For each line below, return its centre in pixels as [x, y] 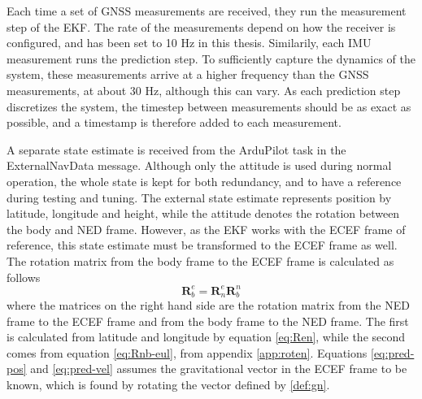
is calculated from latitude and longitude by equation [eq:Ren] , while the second [206, 337]
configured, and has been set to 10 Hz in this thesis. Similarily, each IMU [189, 43]
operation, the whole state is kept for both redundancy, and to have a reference [204, 181]
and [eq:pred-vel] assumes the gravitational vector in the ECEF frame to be [219, 369]
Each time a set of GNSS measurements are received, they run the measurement [207, 11]
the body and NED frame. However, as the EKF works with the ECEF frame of [206, 229]
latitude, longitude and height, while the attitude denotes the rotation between [203, 213]
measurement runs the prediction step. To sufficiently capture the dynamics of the [211, 58]
